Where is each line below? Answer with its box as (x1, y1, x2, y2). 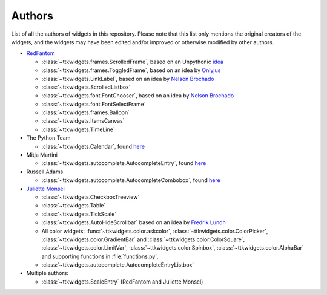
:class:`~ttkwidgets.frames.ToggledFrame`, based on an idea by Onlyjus (41, 66, 221, 74)
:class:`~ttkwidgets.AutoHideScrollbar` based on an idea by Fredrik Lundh (41, 219, 226, 226)
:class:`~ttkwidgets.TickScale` (41, 210, 117, 218)
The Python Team (26, 134, 71, 141)
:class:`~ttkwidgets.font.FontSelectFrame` (41, 100, 146, 108)
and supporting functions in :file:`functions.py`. (41, 253, 159, 260)
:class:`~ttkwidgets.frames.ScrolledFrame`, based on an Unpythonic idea (41, 58, 224, 65)
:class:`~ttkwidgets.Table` (41, 202, 106, 209)
